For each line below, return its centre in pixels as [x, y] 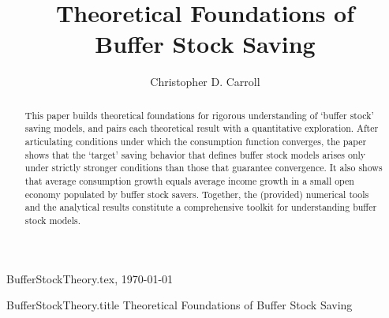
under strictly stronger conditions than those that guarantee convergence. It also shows [204, 168]
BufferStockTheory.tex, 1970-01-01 [90, 278]
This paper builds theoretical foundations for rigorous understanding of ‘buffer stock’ [199, 115]
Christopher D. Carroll [205, 82]
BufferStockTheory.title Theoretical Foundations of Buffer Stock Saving [180, 305]
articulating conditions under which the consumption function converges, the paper [196, 142]
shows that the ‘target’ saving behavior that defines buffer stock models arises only [195, 154]
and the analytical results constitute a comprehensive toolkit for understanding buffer [201, 207]
